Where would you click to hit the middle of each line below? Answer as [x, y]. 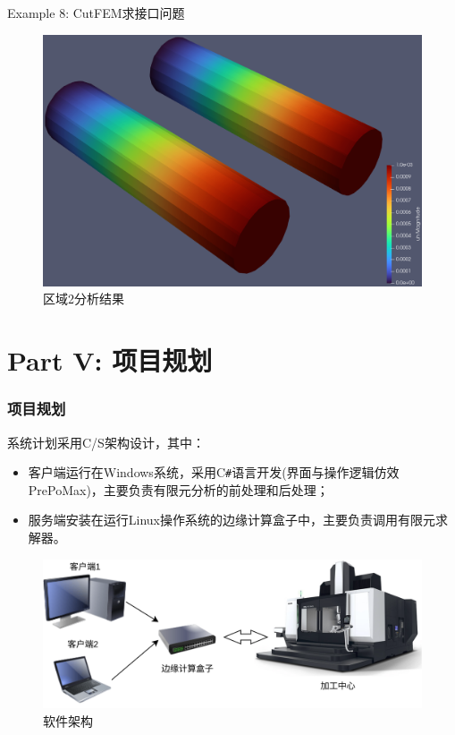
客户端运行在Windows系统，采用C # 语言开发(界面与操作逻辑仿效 [214, 472]
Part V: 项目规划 [110, 360]
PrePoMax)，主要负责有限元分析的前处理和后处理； [178, 489]
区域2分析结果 [84, 299]
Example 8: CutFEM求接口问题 [96, 13]
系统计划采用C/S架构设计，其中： [106, 442]
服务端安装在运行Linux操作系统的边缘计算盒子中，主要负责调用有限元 [232, 520]
